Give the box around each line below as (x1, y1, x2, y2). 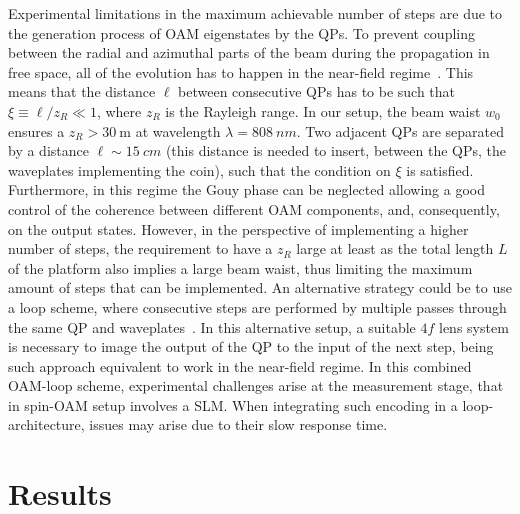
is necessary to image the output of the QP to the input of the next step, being (8, 336, 494, 357)
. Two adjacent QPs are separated (296, 120, 505, 141)
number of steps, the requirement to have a (8, 238, 273, 259)
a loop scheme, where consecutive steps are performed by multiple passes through (8, 296, 507, 317)
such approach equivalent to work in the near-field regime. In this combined (8, 355, 472, 376)
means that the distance (8, 81, 156, 102)
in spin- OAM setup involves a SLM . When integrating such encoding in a (8, 394, 458, 415)
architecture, (8, 414, 85, 435)
